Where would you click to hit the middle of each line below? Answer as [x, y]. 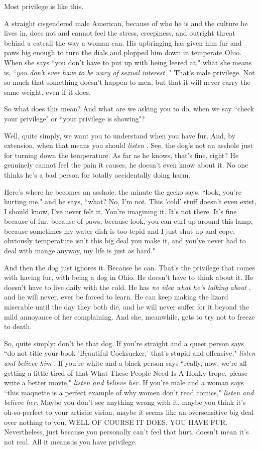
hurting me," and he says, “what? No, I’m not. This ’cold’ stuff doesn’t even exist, [130, 201]
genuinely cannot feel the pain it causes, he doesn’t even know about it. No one [126, 165]
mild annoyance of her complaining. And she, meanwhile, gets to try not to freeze [129, 316]
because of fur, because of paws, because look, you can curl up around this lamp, [128, 221]
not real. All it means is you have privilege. [71, 441]
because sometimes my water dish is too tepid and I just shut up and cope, [119, 231]
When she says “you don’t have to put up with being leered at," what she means [128, 62]
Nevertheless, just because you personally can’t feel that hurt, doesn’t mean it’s [126, 432]
